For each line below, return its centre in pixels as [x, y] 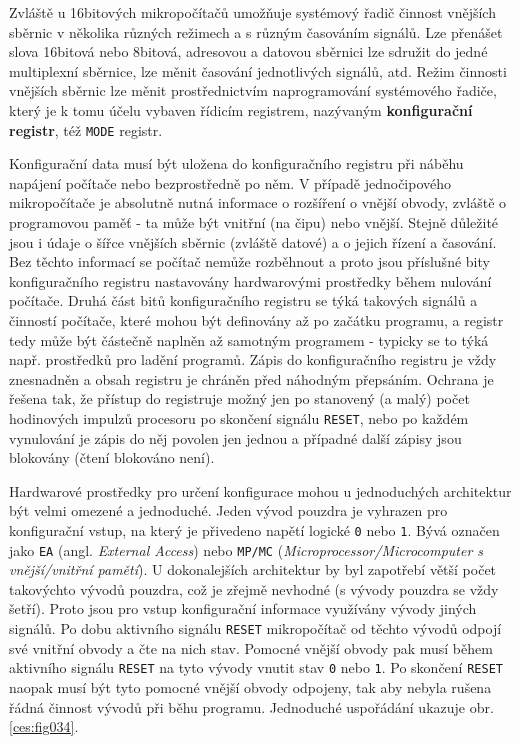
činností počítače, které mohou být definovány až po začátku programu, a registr [256, 319]
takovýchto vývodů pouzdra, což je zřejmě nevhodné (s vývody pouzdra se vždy [254, 588]
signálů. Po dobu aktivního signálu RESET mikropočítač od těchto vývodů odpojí [255, 628]
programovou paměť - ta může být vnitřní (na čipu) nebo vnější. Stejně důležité [254, 222]
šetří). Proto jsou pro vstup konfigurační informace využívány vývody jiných [243, 608]
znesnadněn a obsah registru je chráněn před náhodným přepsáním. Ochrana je [251, 378]
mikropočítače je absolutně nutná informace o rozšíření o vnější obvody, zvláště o [258, 202]
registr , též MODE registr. [86, 129]
